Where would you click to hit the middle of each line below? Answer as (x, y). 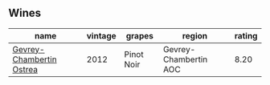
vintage (101, 35)
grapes (140, 35)
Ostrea (25, 69)
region (195, 35)
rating (246, 35)
